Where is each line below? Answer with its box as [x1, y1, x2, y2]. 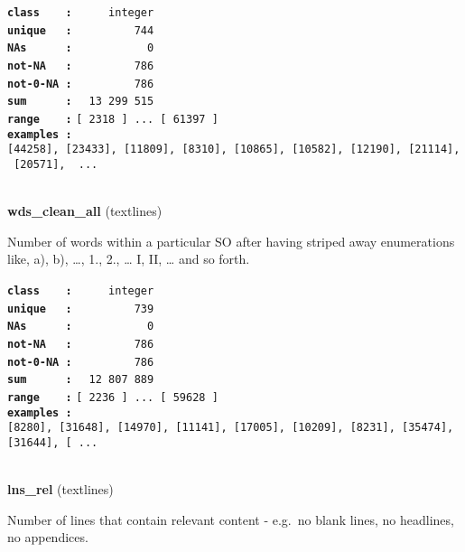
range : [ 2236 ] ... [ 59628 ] [7, 390, 219, 404]
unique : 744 [7, 23, 154, 37]
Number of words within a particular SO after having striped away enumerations [7, 231, 455, 250]
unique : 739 [7, 302, 154, 315]
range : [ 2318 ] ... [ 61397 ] [7, 112, 219, 126]
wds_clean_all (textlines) [7, 201, 163, 220]
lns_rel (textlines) [7, 480, 114, 499]
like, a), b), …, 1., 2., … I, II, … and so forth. [7, 249, 250, 268]
